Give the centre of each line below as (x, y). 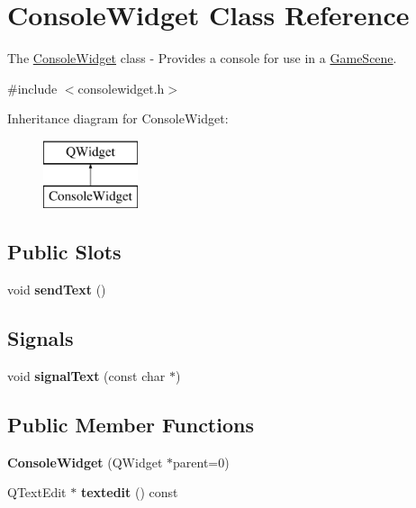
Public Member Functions (131, 425)
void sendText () (57, 290)
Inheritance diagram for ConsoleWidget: (118, 118)
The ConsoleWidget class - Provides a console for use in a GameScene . (202, 58)
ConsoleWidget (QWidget (85, 462)
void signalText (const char (86, 376)
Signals (41, 338)
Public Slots (64, 252)
